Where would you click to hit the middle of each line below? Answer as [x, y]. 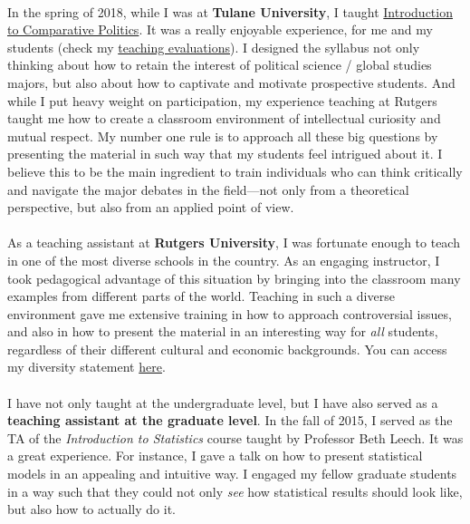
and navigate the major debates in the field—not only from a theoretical [208, 189]
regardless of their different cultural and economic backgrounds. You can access [227, 349]
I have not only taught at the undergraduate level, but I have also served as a [223, 402]
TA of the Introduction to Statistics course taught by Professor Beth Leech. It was [235, 437]
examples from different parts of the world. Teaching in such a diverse [201, 296]
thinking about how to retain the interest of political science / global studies [220, 65]
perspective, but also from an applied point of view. [151, 207]
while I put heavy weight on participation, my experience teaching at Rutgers [222, 100]
